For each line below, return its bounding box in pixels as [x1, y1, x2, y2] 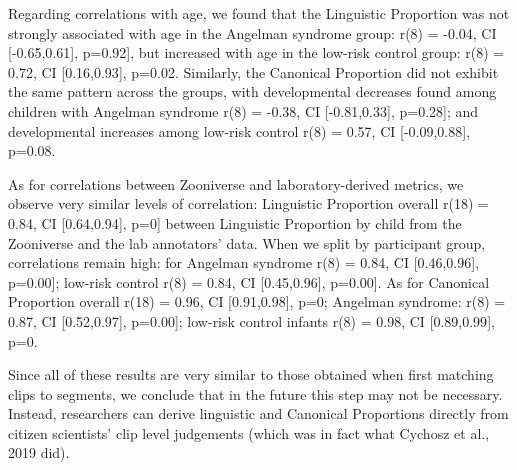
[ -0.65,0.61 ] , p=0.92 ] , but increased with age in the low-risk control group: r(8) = [8, 42, 505, 63]
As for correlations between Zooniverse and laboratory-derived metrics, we [8, 173, 464, 194]
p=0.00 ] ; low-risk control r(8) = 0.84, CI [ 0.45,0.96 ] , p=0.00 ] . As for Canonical [8, 271, 490, 292]
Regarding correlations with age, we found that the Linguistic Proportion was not [8, 3, 510, 23]
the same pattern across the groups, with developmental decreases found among [8, 81, 497, 102]
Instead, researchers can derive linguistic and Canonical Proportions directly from [8, 403, 509, 424]
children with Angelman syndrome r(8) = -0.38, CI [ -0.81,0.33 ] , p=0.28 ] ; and [8, 100, 479, 121]
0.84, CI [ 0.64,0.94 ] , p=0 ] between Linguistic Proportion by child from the [8, 212, 462, 233]
